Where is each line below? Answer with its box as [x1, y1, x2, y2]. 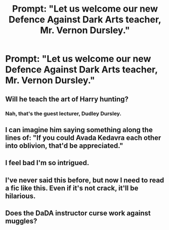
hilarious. [5, 191, 36, 200]
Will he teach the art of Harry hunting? [5, 95, 129, 103]
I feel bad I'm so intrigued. [5, 159, 90, 167]
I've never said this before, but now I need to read [5, 176, 164, 184]
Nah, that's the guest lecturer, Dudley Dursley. [5, 110, 122, 117]
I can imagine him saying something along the [5, 125, 153, 134]
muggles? [5, 217, 37, 225]
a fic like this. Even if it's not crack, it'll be [5, 183, 139, 193]
